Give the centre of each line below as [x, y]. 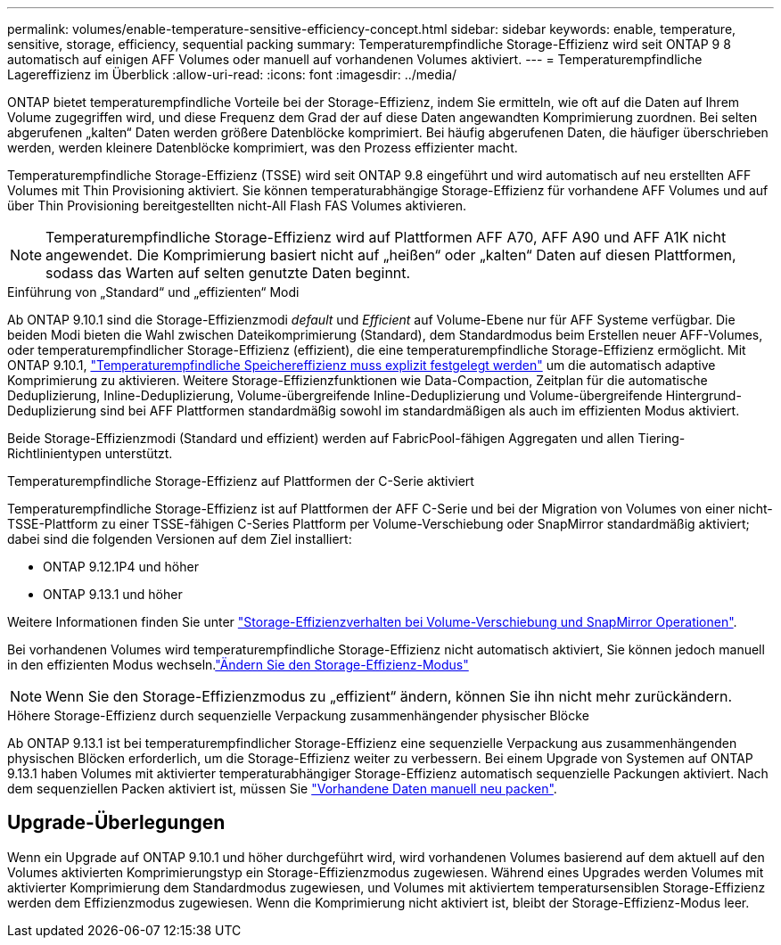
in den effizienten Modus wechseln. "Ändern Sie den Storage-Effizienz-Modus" [238, 665]
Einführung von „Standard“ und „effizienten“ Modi [153, 292]
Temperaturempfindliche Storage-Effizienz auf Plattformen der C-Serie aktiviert [241, 481]
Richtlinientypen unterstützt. [90, 453]
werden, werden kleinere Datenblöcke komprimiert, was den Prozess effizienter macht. [263, 148]
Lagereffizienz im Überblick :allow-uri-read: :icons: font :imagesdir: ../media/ [232, 74]
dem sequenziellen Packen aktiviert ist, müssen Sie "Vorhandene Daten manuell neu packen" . [282, 789]
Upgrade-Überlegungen [116, 823]
